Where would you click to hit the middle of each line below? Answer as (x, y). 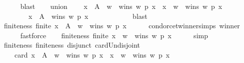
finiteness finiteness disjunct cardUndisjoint (72, 45)
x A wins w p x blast (88, 16)
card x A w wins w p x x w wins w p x (92, 54)
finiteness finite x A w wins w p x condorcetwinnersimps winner (122, 26)
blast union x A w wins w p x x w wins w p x (121, 6)
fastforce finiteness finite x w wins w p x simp (114, 35)
